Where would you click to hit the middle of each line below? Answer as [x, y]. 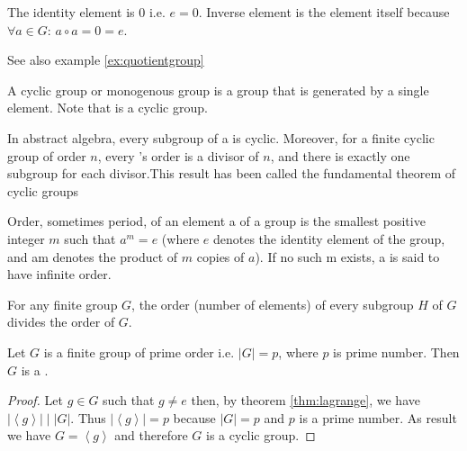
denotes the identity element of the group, [329, 238]
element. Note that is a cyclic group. [108, 108]
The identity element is [71, 12]
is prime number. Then [396, 352]
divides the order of [61, 322]
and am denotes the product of [93, 256]
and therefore [151, 435]
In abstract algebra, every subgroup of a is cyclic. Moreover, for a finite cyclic [221, 137]
